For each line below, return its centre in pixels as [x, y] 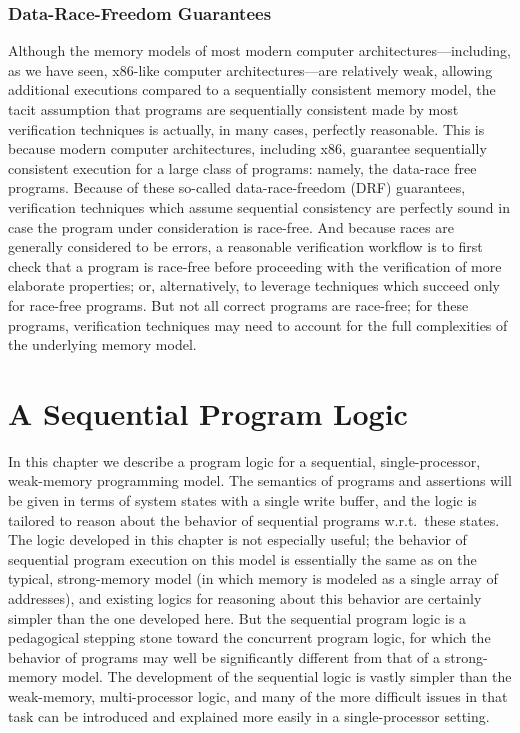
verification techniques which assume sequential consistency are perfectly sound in [259, 206]
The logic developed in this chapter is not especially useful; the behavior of [237, 539]
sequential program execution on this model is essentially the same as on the [242, 558]
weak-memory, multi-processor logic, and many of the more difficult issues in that [258, 695]
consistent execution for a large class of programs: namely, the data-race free [242, 167]
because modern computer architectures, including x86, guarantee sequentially [247, 148]
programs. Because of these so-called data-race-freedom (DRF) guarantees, [237, 187]
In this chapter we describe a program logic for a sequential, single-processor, [244, 460]
